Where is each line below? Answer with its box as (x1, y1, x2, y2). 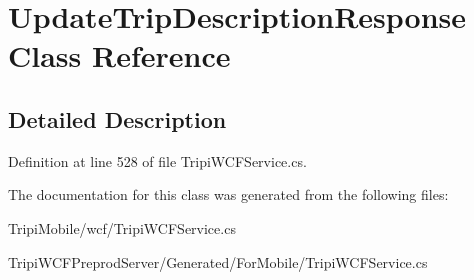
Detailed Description (8, 103, 227, 134)
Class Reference (8, 35, 231, 76)
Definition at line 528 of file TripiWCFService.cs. (8, 150, 307, 171)
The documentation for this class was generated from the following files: (8, 184, 449, 205)
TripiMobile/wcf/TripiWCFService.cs (8, 217, 236, 238)
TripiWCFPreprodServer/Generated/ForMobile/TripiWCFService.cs (8, 251, 428, 272)
